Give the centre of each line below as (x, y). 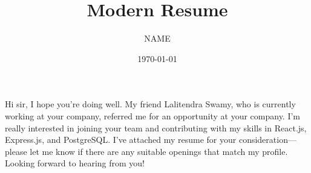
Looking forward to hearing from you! (75, 163)
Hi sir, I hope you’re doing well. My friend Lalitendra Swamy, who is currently (150, 104)
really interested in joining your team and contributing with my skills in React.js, (156, 127)
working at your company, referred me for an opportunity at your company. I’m (153, 115)
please (16, 151)
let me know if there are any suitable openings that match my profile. (159, 151)
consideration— (267, 140)
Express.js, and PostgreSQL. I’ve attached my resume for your (121, 140)
